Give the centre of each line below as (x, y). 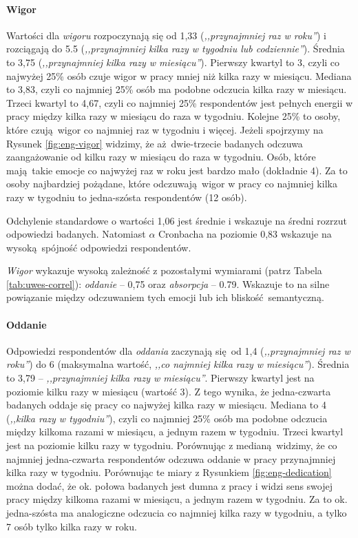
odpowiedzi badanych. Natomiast (76, 234)
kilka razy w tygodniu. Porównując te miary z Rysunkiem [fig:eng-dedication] (169, 472)
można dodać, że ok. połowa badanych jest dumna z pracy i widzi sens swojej (170, 485)
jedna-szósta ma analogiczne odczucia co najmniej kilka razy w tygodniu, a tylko (177, 513)
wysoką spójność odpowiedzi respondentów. (99, 247)
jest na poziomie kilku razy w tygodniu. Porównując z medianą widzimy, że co (172, 445)
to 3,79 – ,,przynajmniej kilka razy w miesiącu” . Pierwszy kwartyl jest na (160, 378)
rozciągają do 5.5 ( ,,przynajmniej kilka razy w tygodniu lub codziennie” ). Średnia (176, 49)
